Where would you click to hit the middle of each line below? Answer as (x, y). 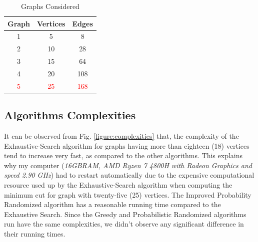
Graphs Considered (50, 6)
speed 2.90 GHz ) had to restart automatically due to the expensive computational (129, 175)
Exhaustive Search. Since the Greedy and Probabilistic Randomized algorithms (125, 214)
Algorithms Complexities (70, 115)
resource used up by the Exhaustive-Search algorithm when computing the (118, 185)
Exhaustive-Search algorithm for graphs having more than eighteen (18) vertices (127, 145)
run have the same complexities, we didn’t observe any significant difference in (124, 224)
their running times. (35, 234)
